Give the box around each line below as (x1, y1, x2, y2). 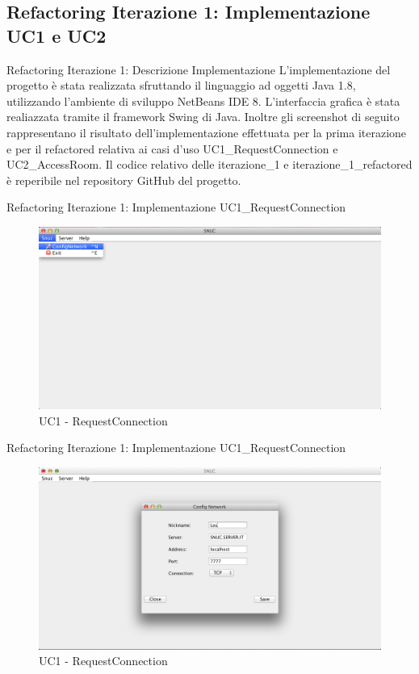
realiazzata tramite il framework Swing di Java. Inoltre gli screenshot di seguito (6, 108, 400, 125)
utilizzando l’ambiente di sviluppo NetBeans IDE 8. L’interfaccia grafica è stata (6, 92, 400, 109)
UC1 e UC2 (6, 23, 107, 48)
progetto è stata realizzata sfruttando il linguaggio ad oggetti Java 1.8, (6, 77, 356, 94)
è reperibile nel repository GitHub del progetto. (6, 171, 241, 188)
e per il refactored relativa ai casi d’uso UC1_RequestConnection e (6, 140, 338, 157)
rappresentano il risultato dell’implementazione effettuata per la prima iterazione (6, 123, 407, 140)
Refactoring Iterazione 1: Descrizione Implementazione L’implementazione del (6, 61, 391, 77)
